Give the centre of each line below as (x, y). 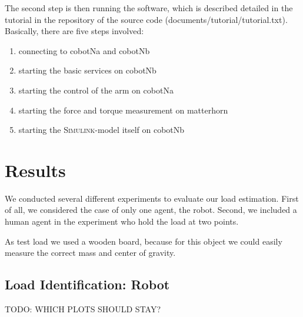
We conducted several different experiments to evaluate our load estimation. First (152, 198)
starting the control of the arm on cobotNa (96, 90)
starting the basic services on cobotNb (87, 70)
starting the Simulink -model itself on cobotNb (101, 130)
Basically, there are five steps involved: (74, 31)
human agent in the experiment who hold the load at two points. (122, 221)
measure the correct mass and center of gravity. (90, 253)
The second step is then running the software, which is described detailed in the (149, 8)
